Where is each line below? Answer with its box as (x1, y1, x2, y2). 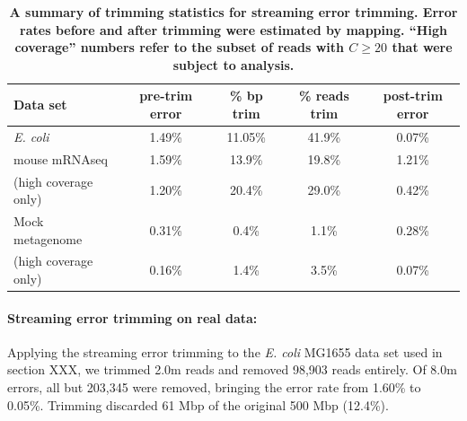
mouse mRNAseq (13, 149, 108, 168)
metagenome (13, 229, 83, 248)
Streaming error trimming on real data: (7, 308, 258, 327)
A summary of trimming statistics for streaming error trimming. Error (9, 3, 458, 21)
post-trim (383, 86, 443, 105)
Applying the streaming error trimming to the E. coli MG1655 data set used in (7, 342, 443, 361)
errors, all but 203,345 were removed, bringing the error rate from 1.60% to (7, 378, 421, 397)
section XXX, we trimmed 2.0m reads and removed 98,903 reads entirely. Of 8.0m (7, 360, 457, 379)
